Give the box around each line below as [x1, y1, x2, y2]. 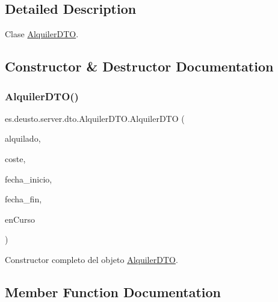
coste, [5, 152, 26, 165]
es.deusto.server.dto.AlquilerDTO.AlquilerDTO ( [5, 112, 185, 124]
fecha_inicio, [5, 172, 52, 185]
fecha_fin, [5, 193, 42, 205]
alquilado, [5, 132, 41, 145]
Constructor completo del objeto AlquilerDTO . [5, 253, 178, 265]
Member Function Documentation [5, 282, 221, 301]
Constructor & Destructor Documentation [5, 57, 274, 76]
